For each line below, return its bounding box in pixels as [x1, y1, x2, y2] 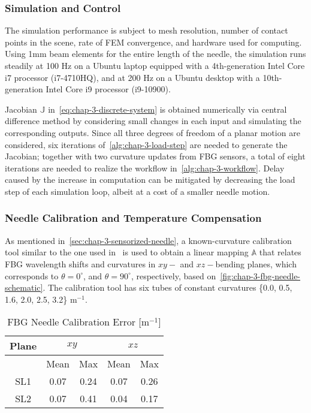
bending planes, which [215, 257, 297, 270]
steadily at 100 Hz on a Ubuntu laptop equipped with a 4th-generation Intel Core [5, 59, 305, 71]
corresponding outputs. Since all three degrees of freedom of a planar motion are [5, 126, 300, 138]
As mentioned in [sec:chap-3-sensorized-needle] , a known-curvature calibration [5, 234, 292, 246]
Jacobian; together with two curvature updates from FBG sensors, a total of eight [5, 150, 306, 162]
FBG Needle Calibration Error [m [7, 315, 150, 329]
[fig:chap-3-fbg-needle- [220, 269, 301, 282]
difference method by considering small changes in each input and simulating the [5, 114, 301, 127]
